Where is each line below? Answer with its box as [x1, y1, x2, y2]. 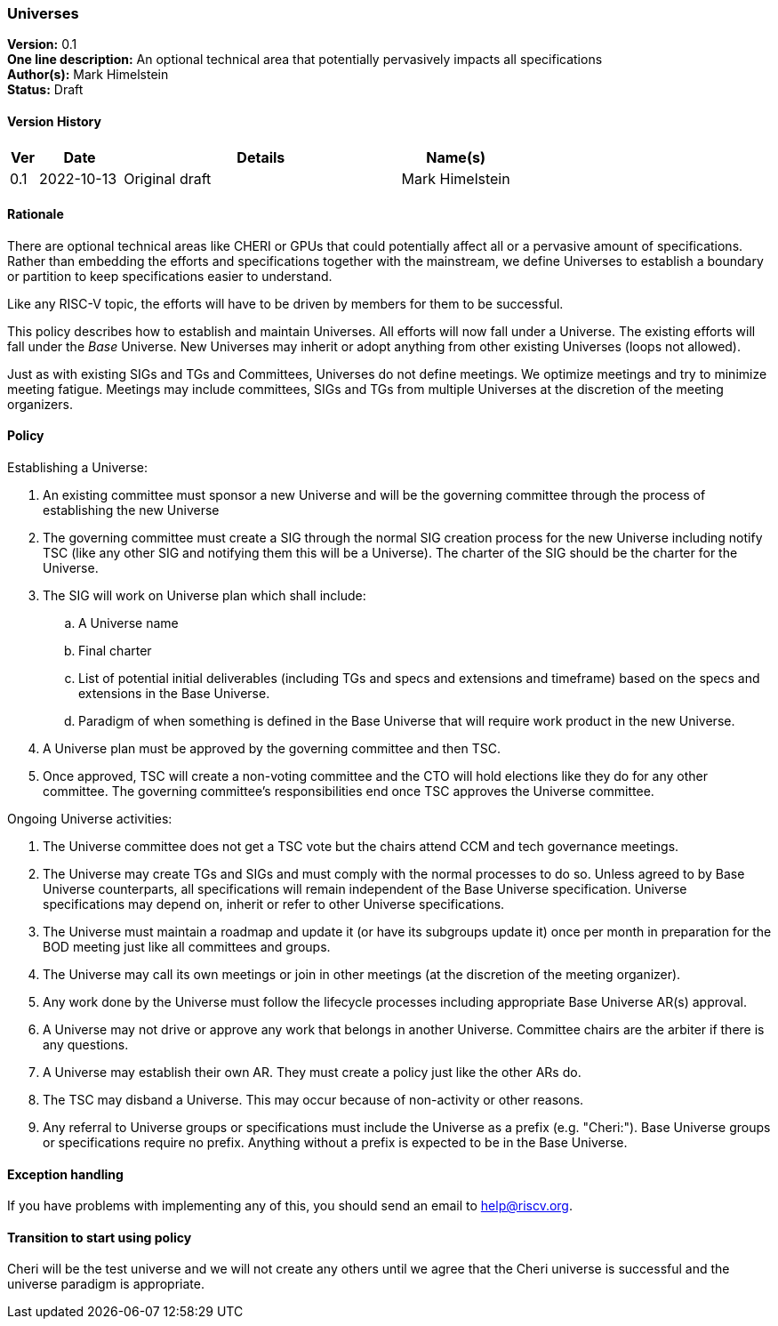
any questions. [43, 1037, 129, 1053]
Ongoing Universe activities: [7, 811, 172, 827]
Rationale [7, 206, 64, 222]
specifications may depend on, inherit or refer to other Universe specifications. [43, 896, 505, 912]
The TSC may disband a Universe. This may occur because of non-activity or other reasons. [43, 1092, 584, 1108]
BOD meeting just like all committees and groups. [43, 939, 331, 955]
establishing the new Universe [43, 502, 220, 518]
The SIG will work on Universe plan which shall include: [43, 588, 366, 604]
